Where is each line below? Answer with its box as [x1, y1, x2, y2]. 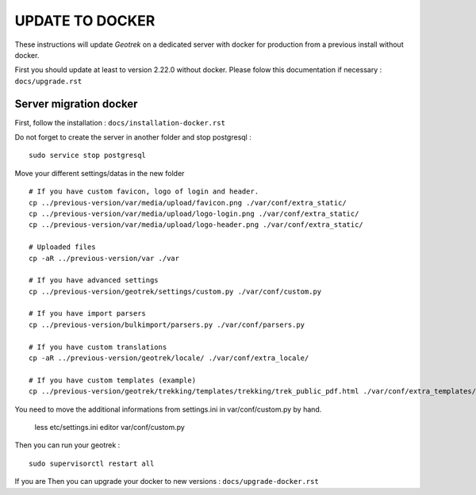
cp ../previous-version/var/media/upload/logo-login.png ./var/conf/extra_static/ [29, 209, 359, 218]
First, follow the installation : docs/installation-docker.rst [14, 117, 226, 127]
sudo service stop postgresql [29, 151, 147, 160]
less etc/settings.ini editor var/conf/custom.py [34, 423, 186, 432]
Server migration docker [14, 97, 138, 110]
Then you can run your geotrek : [14, 440, 121, 450]
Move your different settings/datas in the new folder [14, 168, 185, 178]
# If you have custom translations [29, 342, 167, 351]
